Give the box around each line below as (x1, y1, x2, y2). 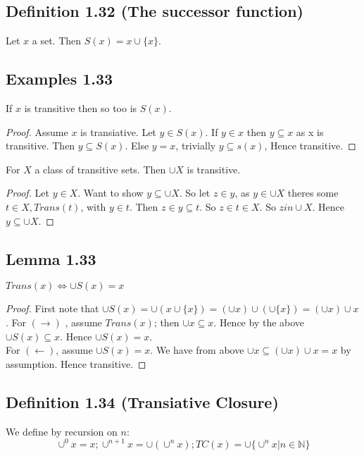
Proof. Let (6, 185, 49, 200)
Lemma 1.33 (6, 247, 96, 269)
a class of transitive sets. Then (34, 161, 166, 176)
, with (80, 199, 106, 214)
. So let (179, 185, 211, 200)
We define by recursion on (6, 424, 118, 438)
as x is (296, 124, 324, 139)
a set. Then (32, 33, 82, 48)
